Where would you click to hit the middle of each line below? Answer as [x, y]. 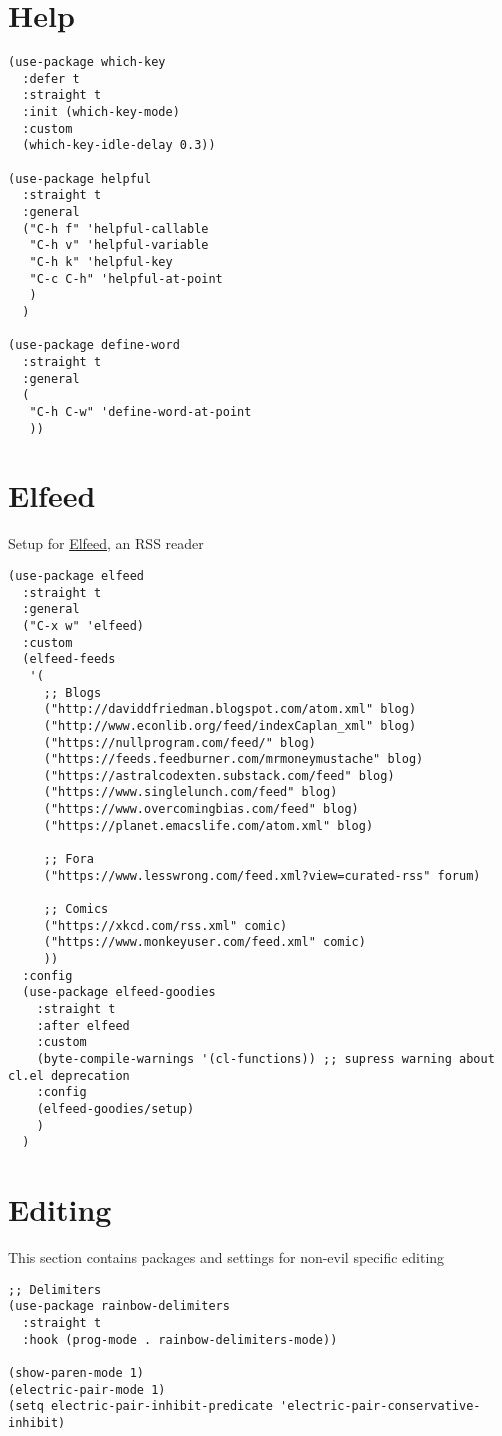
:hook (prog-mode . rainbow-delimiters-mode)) [180, 1339]
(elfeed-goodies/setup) [115, 1108]
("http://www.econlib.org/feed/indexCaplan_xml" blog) [230, 725]
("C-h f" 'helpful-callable [115, 228]
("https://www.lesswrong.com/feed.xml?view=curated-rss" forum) [262, 875]
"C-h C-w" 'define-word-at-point [140, 411]
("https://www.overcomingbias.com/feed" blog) [201, 809]
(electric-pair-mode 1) [87, 1389]
